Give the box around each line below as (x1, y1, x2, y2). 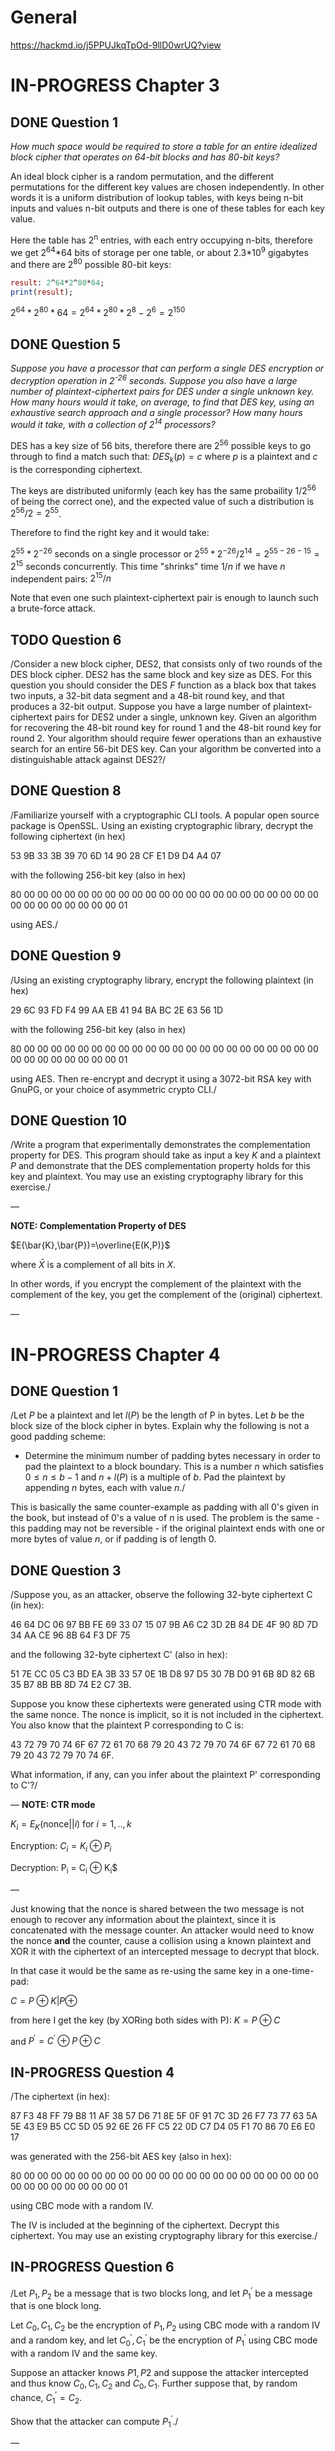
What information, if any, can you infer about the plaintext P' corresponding (10, 1769, 321, 1781)
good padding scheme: (10, 1431, 107, 1443)
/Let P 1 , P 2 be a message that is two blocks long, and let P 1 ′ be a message (10, 2285, 313, 2301)
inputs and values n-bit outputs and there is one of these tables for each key (10, 202, 325, 214)
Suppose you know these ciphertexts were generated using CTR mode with (10, 1698, 322, 1710)
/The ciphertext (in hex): (10, 2091, 110, 2103)
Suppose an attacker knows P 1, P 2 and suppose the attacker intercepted (10, 2366, 309, 2378)
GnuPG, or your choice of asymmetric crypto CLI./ (10, 1083, 217, 1095)
